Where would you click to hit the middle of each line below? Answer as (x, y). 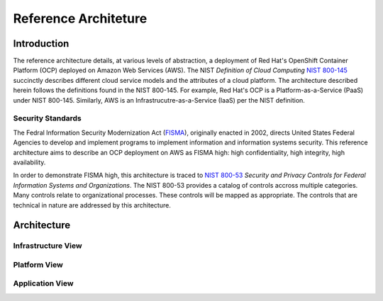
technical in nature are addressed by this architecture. (92, 205)
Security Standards (47, 118)
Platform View (38, 264)
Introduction (41, 44)
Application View (43, 283)
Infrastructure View (48, 246)
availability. (29, 162)
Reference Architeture (80, 18)
